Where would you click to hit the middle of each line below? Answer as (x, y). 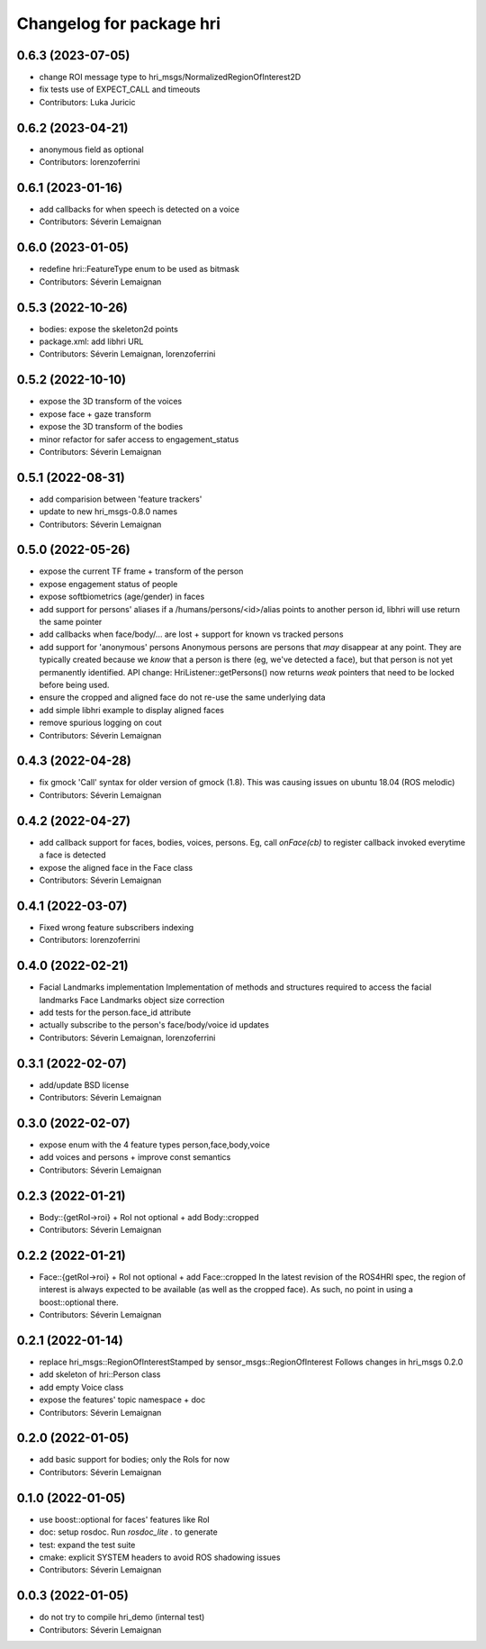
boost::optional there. (79, 1302)
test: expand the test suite (87, 1545)
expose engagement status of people (108, 584)
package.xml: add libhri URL (91, 341)
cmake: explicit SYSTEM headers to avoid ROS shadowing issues (160, 1557)
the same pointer (71, 622)
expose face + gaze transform (95, 413)
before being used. (74, 685)
